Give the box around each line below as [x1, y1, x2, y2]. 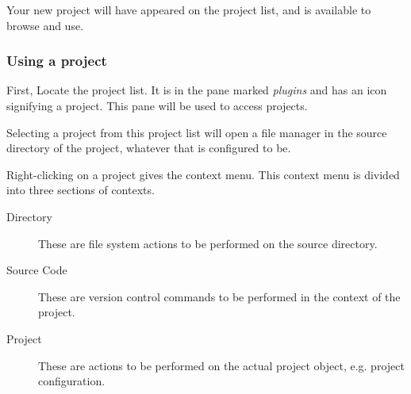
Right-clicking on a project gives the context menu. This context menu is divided [6, 166, 400, 182]
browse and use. [6, 17, 84, 33]
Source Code [6, 262, 67, 278]
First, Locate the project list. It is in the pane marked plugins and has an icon [6, 82, 387, 98]
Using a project [6, 51, 107, 71]
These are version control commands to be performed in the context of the [38, 288, 401, 304]
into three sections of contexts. [6, 182, 155, 198]
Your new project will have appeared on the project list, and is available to [6, 2, 371, 17]
